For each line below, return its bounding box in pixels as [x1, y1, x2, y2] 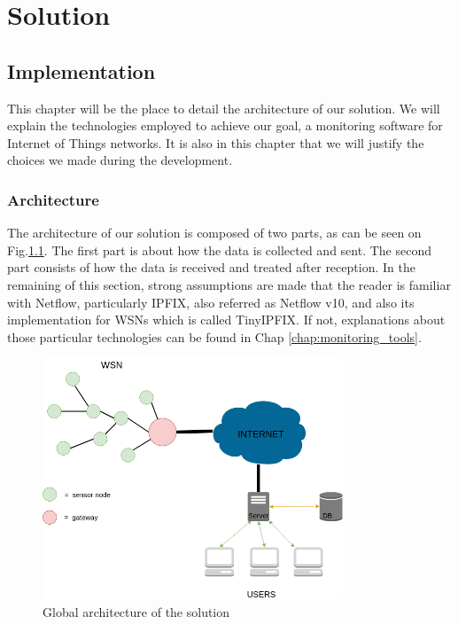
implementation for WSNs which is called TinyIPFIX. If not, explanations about [7, 310, 446, 329]
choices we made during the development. [7, 151, 233, 169]
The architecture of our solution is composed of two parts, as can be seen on [7, 223, 422, 242]
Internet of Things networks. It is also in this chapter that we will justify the [7, 133, 424, 152]
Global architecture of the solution [43, 603, 230, 620]
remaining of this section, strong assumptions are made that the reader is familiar [7, 275, 451, 293]
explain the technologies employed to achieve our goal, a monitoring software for [7, 116, 443, 135]
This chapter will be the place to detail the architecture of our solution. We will [7, 98, 440, 117]
